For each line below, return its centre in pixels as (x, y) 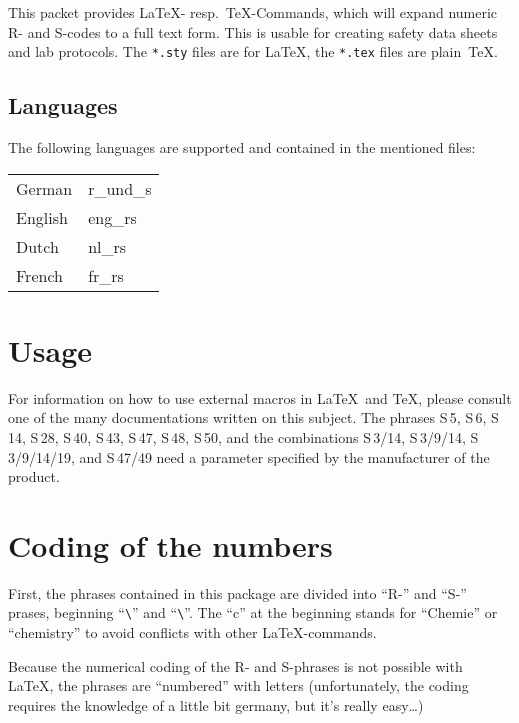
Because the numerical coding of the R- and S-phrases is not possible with (235, 665)
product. (34, 476)
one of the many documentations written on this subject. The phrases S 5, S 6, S (253, 417)
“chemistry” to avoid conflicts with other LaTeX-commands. (192, 632)
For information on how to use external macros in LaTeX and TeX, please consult (260, 397)
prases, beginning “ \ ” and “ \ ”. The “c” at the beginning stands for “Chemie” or (253, 612)
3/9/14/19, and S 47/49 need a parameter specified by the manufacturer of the (249, 456)
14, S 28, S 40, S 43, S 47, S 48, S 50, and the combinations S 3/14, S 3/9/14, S (243, 436)
